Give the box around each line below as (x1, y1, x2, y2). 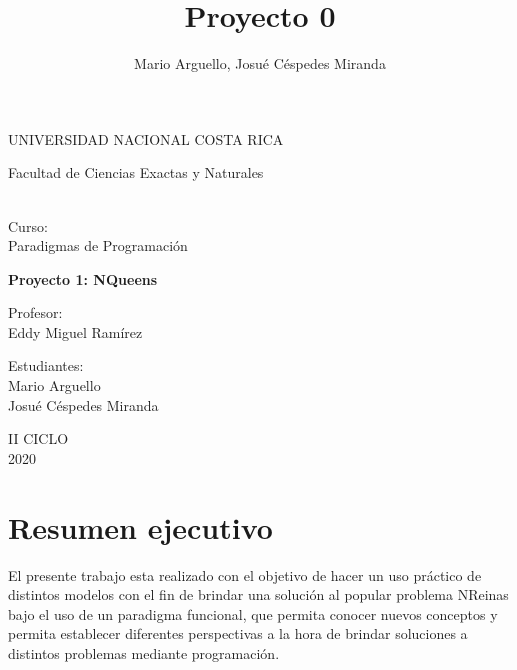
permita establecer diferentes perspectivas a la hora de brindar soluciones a (8, 623, 468, 644)
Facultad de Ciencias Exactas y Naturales (8, 162, 264, 183)
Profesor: (8, 302, 63, 323)
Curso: (8, 215, 48, 236)
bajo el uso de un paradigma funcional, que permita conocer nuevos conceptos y (8, 603, 498, 624)
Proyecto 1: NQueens (8, 268, 158, 289)
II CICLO (8, 428, 69, 449)
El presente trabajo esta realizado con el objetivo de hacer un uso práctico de (8, 564, 482, 585)
